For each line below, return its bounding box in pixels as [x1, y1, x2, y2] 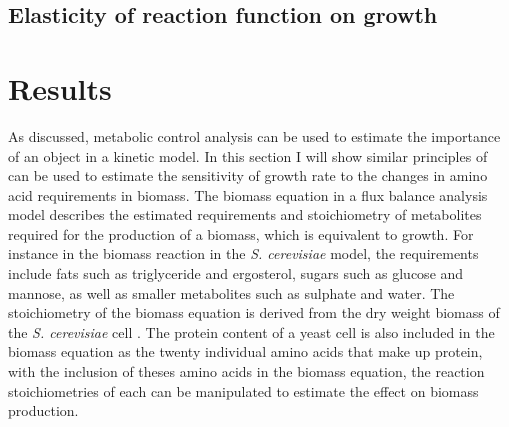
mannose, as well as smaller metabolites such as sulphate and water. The [8, 282, 455, 303]
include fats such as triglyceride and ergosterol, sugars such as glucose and [8, 263, 464, 284]
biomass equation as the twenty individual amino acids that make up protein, [8, 341, 483, 362]
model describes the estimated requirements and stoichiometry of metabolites [8, 204, 482, 225]
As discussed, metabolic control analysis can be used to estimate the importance [8, 125, 501, 146]
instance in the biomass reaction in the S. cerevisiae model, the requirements [8, 243, 479, 264]
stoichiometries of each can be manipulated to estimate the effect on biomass [8, 380, 479, 401]
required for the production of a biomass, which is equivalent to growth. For [8, 223, 474, 244]
